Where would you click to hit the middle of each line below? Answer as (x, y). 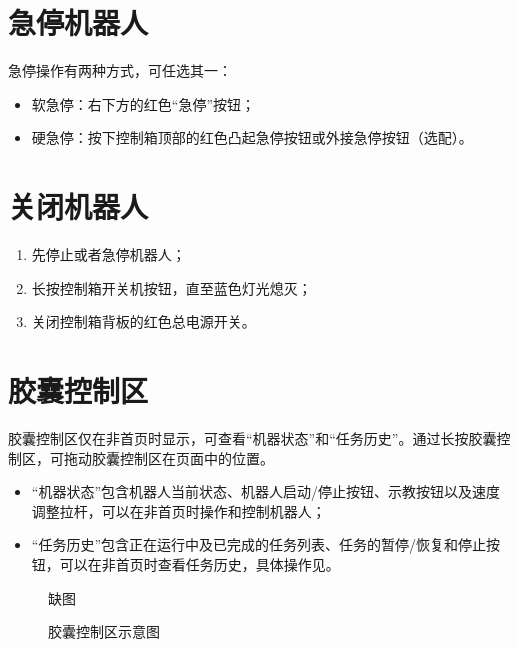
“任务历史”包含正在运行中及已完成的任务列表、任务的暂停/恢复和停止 (259, 544)
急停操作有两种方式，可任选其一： (120, 70)
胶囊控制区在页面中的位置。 (182, 457)
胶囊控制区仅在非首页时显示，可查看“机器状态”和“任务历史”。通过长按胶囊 (252, 437)
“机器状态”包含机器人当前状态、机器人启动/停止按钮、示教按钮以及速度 (266, 491)
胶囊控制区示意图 (104, 631)
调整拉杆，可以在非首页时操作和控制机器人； (178, 510)
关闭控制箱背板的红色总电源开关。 (143, 321)
